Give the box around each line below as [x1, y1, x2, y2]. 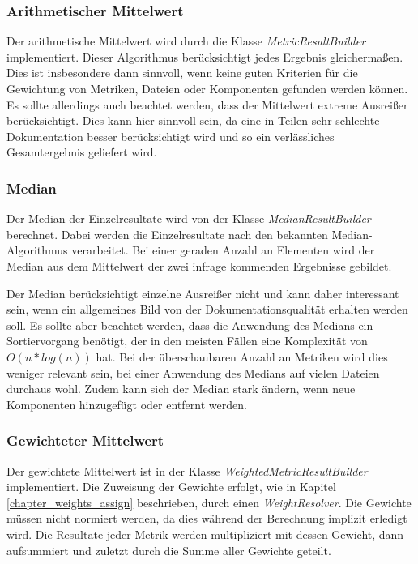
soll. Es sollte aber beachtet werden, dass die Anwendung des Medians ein [6, 316, 373, 333]
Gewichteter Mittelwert [6, 430, 164, 451]
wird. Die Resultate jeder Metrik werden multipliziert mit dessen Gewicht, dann [6, 525, 404, 542]
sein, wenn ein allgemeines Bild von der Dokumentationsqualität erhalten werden [6, 301, 408, 318]
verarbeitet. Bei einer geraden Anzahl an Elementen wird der [71, 241, 375, 258]
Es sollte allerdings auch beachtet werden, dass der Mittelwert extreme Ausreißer [6, 96, 408, 113]
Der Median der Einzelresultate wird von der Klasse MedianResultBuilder [6, 210, 371, 227]
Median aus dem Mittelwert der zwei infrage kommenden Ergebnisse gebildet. [6, 257, 392, 274]
